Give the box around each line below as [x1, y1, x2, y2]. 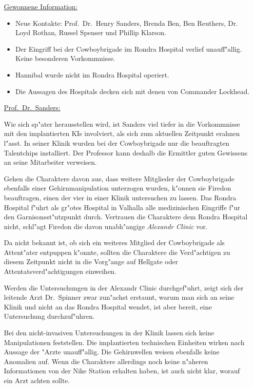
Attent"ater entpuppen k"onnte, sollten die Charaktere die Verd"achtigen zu [4, 247, 230, 257]
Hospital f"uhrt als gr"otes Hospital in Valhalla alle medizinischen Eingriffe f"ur [4, 202, 240, 212]
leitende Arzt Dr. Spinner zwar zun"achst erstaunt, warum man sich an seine [4, 292, 234, 302]
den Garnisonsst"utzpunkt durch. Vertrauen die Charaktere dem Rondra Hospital [4, 212, 248, 222]
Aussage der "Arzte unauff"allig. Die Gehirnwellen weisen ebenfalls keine [4, 347, 220, 357]
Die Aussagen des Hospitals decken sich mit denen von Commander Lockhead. [15, 86, 250, 96]
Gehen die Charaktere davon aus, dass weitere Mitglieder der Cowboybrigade [4, 173, 234, 183]
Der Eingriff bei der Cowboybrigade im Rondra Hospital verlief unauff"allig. [15, 43, 242, 54]
